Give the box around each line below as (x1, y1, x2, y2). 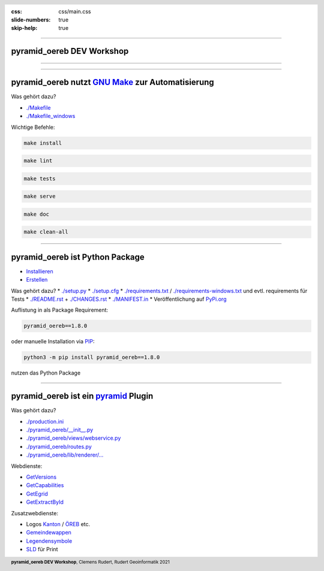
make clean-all (23, 228, 68, 235)
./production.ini (26, 418, 64, 425)
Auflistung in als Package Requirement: (11, 306, 108, 314)
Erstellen (26, 276, 48, 283)
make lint (23, 158, 53, 164)
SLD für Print (26, 546, 58, 553)
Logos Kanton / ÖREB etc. (26, 521, 91, 527)
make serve (23, 193, 56, 200)
